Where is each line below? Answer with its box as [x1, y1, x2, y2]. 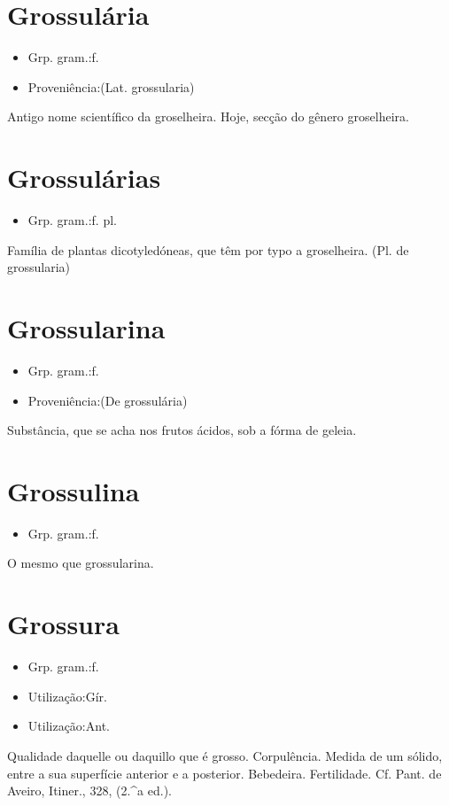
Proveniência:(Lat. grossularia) [27, 77, 195, 96]
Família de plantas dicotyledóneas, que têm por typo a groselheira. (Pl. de [7, 240, 409, 259]
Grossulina [7, 472, 140, 508]
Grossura [7, 606, 120, 642]
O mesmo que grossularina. [7, 554, 154, 572]
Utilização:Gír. [27, 686, 108, 705]
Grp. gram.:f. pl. [27, 211, 117, 229]
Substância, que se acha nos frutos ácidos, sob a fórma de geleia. [7, 421, 357, 439]
